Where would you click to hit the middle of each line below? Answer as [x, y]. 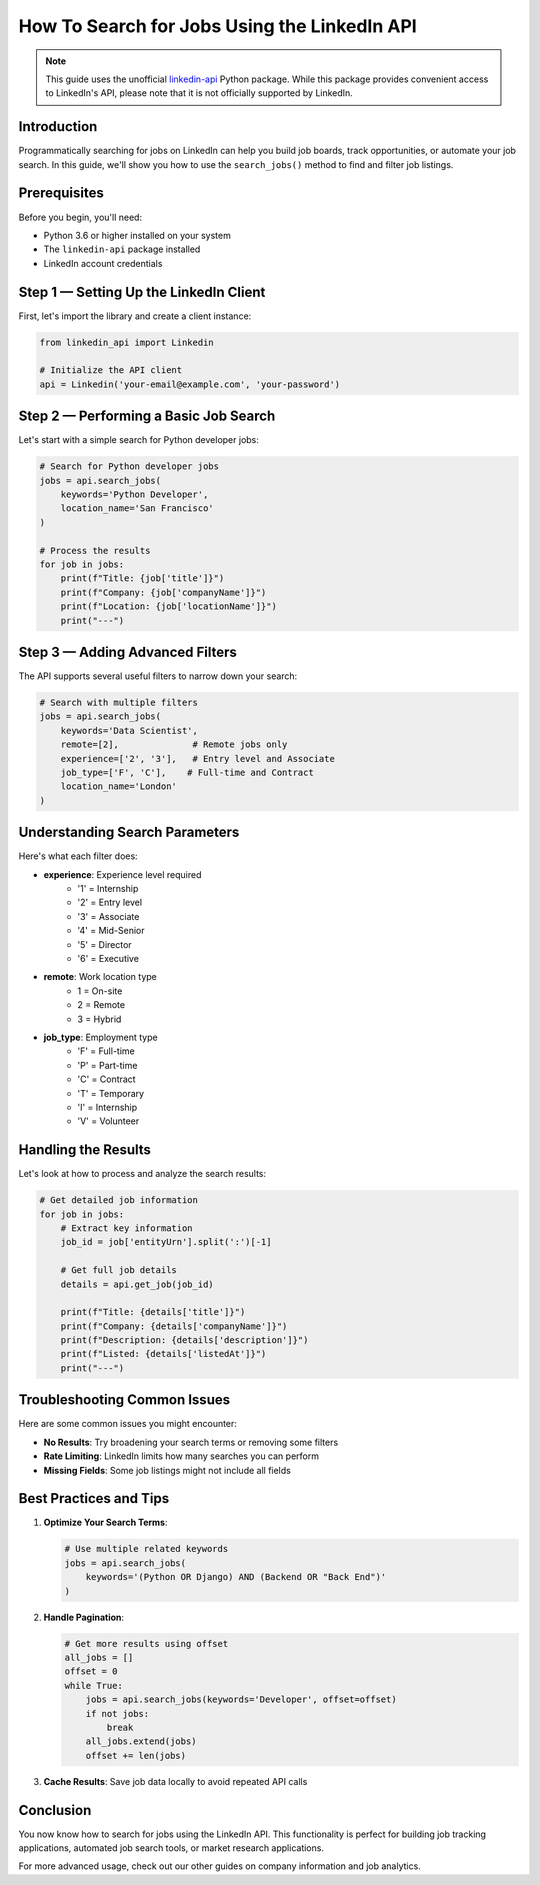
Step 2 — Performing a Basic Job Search [147, 416]
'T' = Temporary [111, 1093]
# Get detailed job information [119, 1200]
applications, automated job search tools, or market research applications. [171, 1847]
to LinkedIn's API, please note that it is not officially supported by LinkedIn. [199, 93]
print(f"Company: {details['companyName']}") [174, 1326]
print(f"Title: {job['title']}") [142, 578]
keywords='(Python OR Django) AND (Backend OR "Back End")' [236, 1577]
